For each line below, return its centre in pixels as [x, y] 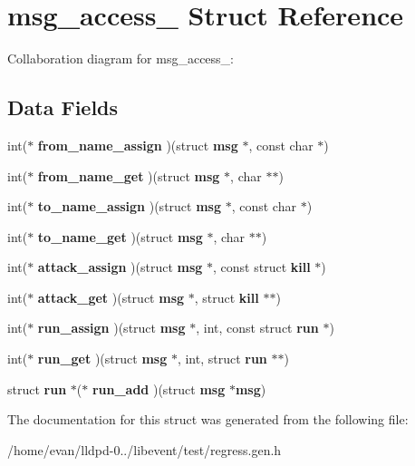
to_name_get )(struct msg [120, 236]
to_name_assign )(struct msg [130, 206]
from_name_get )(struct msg [129, 175]
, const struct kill [262, 267]
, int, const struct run [257, 328]
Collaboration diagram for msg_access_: [121, 58]
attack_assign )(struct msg [120, 267]
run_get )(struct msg [102, 359]
